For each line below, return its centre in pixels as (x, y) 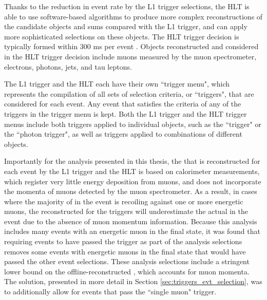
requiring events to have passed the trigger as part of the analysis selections (123, 241)
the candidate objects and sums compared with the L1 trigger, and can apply (126, 26)
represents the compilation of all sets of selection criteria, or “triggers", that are (129, 93)
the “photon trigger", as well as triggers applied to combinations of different (123, 134)
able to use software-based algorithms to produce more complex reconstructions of (133, 16)
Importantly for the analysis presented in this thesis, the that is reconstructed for (132, 161)
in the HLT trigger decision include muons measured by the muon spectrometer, (130, 56)
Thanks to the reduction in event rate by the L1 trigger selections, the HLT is (127, 6)
